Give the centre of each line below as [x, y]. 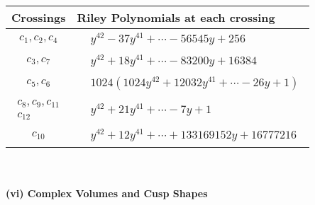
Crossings [39, 17]
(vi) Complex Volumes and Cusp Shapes [107, 193]
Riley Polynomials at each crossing [176, 17]
